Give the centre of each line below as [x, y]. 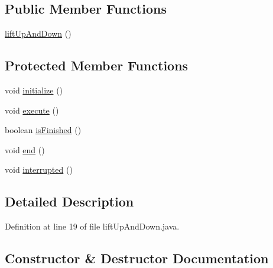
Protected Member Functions [97, 65]
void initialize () [34, 90]
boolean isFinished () [43, 130]
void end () [25, 149]
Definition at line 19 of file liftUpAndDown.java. [92, 226]
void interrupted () [39, 169]
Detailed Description [69, 201]
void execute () [32, 110]
